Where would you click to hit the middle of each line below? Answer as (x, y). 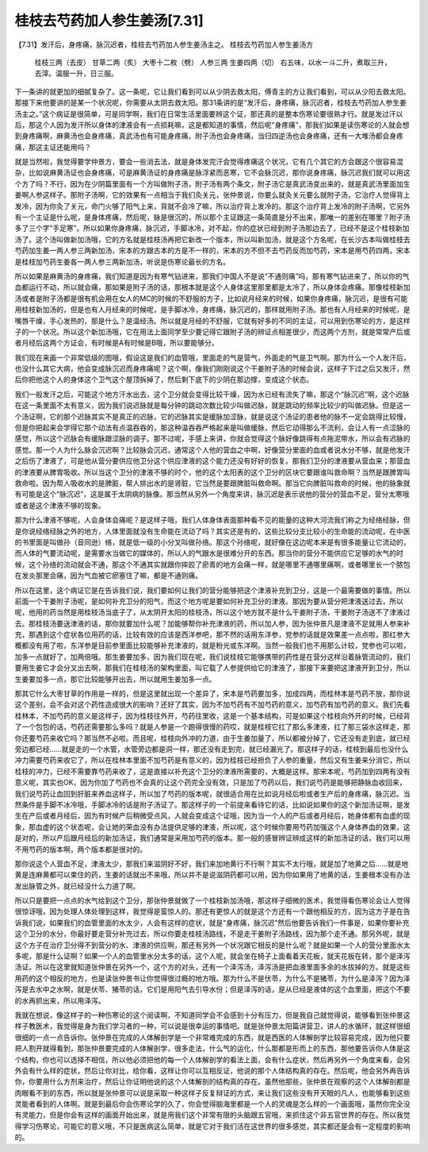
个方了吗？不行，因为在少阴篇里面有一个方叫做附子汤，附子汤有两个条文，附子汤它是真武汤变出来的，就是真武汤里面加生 (212, 183)
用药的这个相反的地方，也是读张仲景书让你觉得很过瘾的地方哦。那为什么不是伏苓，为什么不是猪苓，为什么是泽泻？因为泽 (212, 978)
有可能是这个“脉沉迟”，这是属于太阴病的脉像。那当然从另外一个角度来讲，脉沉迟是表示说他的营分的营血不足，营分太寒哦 (212, 494)
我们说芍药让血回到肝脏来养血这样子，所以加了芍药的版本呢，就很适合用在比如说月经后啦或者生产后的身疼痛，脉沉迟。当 (212, 793)
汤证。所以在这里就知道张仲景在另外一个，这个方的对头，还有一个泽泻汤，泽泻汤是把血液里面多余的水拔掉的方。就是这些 (212, 967)
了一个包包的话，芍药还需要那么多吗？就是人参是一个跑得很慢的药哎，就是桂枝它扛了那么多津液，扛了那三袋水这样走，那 (212, 727)
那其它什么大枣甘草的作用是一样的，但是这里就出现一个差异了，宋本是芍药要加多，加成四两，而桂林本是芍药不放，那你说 (212, 694)
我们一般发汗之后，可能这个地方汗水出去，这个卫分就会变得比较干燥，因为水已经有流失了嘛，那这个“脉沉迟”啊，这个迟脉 (212, 394)
